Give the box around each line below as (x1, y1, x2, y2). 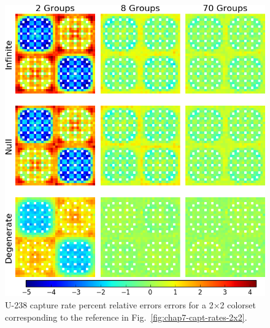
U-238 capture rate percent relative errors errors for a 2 (5, 299, 214, 311)
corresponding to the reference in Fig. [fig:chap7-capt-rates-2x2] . (5, 310, 247, 323)
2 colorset (220, 299, 256, 311)
